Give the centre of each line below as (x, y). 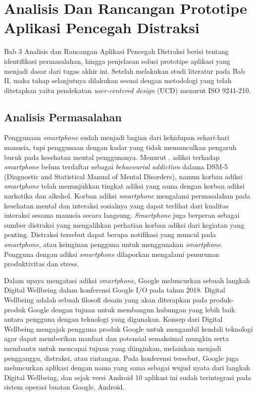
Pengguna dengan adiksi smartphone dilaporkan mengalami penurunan (112, 254)
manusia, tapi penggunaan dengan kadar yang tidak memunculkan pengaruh (120, 147)
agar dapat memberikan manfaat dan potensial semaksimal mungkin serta (116, 338)
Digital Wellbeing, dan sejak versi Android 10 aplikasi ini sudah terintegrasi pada (128, 377)
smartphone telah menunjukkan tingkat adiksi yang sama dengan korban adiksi (124, 186)
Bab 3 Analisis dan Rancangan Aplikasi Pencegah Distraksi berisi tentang (116, 51)
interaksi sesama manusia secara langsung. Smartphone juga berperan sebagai (122, 215)
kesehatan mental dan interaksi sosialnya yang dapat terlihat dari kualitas (116, 205)
